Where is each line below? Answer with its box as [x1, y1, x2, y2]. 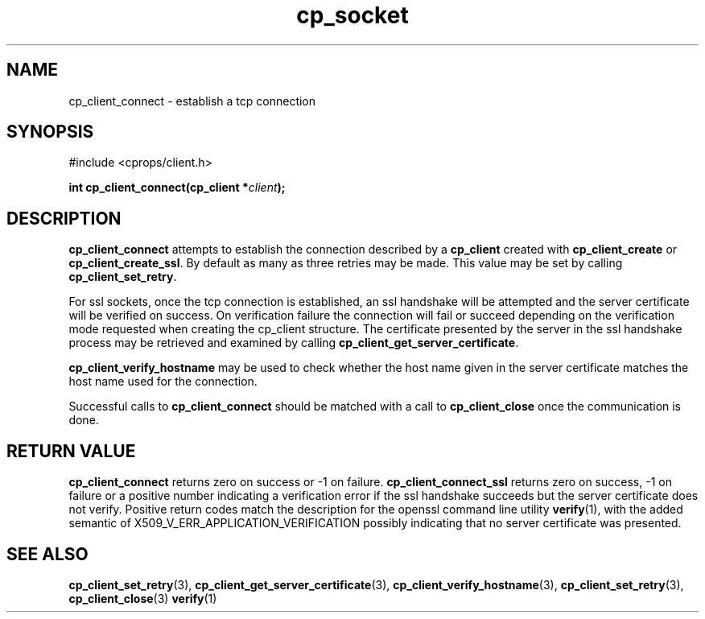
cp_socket [296, 2, 409, 29]
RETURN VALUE [6, 440, 136, 461]
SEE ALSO [6, 543, 89, 564]
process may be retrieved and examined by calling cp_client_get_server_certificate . [68, 336, 519, 350]
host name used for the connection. [68, 374, 258, 389]
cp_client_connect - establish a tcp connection [68, 93, 316, 108]
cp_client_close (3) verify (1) [68, 591, 217, 605]
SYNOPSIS [6, 122, 94, 142]
